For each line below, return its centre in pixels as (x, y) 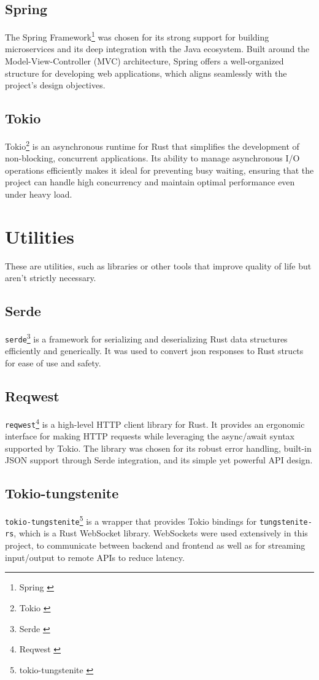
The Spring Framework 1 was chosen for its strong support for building (137, 36)
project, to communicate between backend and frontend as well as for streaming (155, 545)
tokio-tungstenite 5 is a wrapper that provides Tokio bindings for (131, 520)
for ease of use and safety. (53, 363)
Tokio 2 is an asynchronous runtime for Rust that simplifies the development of (152, 145)
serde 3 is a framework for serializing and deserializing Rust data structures (146, 338)
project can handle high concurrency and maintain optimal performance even (150, 182)
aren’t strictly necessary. (51, 278)
